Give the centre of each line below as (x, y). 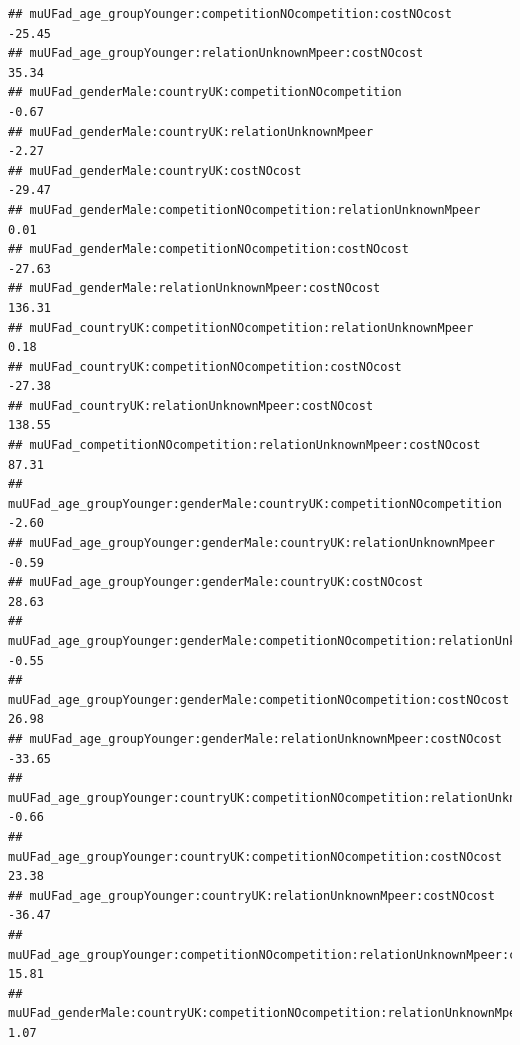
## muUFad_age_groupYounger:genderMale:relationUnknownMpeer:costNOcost (255, 738)
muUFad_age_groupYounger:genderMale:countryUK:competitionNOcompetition (255, 503)
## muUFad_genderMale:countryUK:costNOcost (155, 170)
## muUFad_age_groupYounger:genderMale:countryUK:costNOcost (216, 582)
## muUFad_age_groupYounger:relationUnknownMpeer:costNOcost (216, 53)
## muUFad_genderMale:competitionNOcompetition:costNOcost (208, 249)
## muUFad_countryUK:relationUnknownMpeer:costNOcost (191, 405)
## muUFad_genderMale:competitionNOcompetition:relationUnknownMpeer (244, 209)
